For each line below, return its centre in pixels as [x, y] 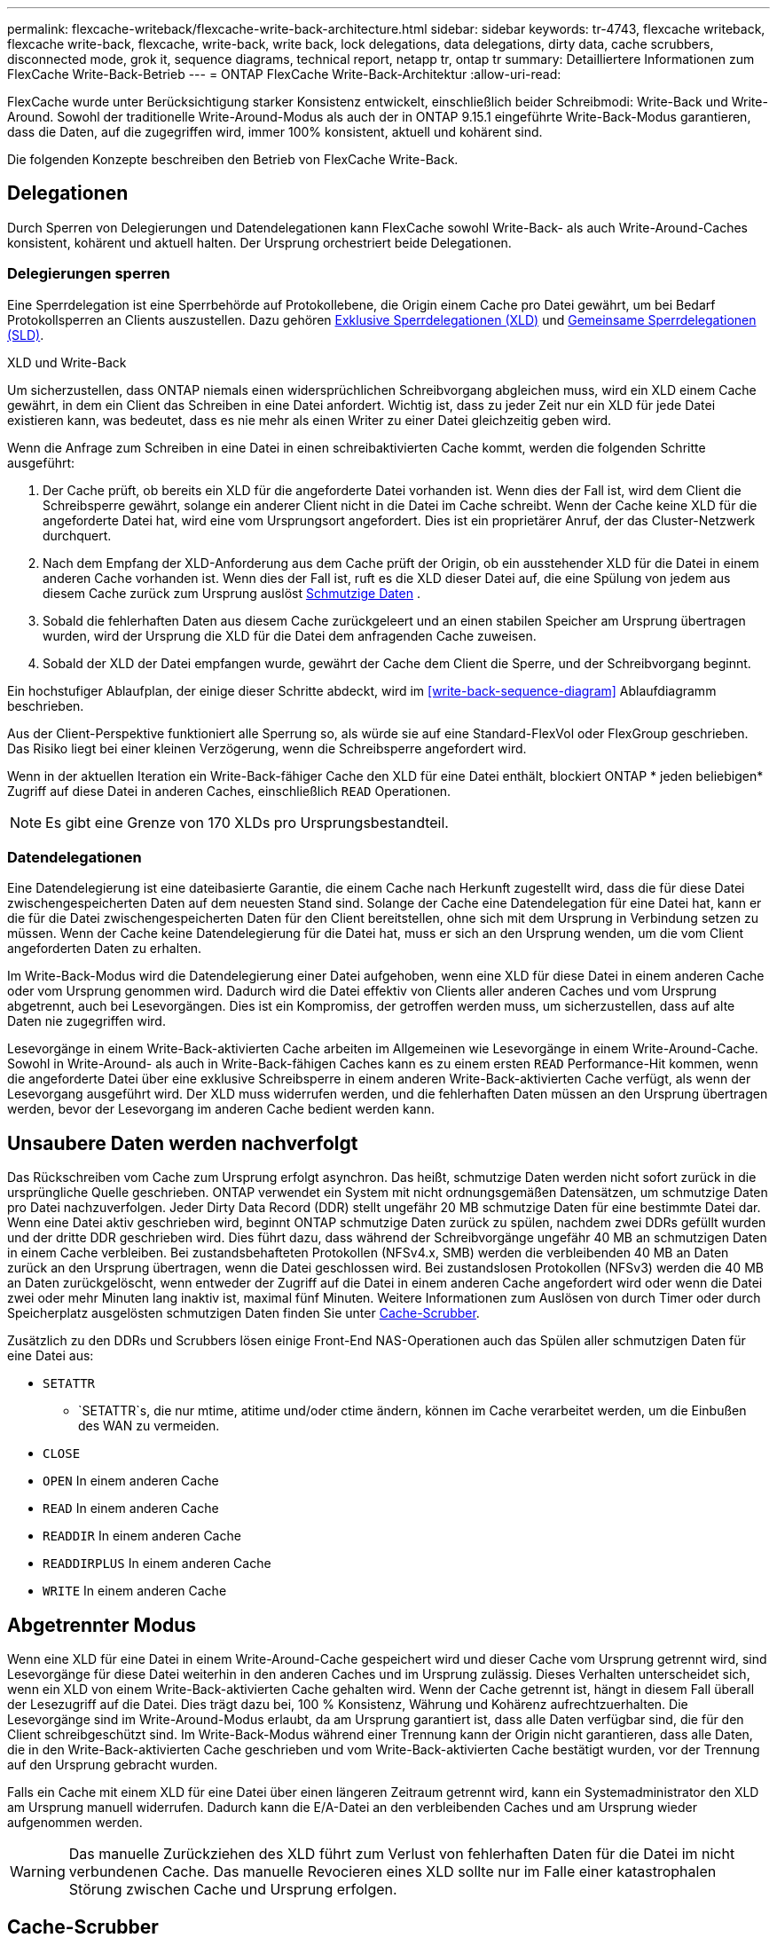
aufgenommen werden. [75, 1823]
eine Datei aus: [51, 1356]
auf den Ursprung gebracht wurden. [113, 1765]
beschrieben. [46, 705]
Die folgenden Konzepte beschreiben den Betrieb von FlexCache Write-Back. [233, 159]
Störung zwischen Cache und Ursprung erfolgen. [233, 1890]
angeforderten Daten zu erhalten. [105, 949]
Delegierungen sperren [89, 274]
